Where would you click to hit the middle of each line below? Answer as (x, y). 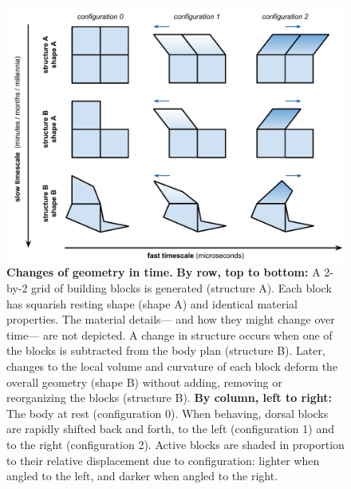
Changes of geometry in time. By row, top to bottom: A (164, 272)
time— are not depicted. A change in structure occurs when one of (170, 334)
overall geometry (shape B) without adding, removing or (144, 382)
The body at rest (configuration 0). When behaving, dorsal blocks (168, 413)
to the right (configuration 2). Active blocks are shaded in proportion (175, 444)
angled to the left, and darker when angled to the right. (142, 476)
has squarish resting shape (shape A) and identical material (152, 303)
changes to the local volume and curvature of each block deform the (172, 366)
